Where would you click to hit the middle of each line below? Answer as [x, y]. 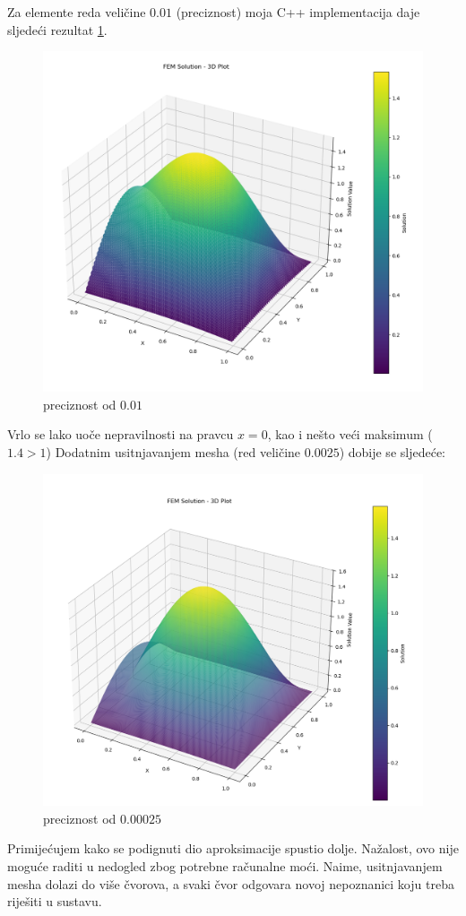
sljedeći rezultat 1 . [57, 29]
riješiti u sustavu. [55, 901]
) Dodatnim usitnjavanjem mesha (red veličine [173, 452]
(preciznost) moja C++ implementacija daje [298, 12]
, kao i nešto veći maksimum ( [350, 434]
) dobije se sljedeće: [392, 452]
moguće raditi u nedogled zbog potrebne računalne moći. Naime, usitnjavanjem [225, 866]
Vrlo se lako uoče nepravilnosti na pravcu [121, 434]
